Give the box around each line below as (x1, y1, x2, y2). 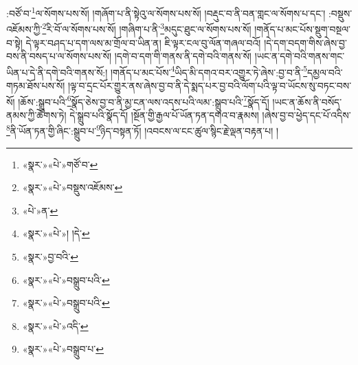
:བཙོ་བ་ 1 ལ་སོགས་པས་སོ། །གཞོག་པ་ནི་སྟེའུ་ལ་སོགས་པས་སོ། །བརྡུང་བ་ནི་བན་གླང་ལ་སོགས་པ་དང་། (6, 4, 326, 20)
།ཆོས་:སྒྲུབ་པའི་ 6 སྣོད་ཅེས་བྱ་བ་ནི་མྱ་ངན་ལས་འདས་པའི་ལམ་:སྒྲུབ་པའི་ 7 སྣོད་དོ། (18, 92, 269, 109)
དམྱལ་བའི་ (307, 65, 343, 79)
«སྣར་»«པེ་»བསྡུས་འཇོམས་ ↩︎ (22, 180, 123, 195)
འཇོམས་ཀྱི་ (6, 21, 43, 36)
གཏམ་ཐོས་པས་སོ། (6, 78, 65, 92)
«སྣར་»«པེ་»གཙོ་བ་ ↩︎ (22, 157, 98, 171)
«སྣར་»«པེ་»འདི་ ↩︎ (22, 318, 89, 333)
